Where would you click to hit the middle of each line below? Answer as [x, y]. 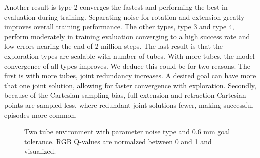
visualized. [40, 151]
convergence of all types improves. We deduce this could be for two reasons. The [127, 65]
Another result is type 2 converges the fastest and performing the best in [116, 7]
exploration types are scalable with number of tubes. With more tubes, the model [129, 55]
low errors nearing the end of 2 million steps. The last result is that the [113, 46]
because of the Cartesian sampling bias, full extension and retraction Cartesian [125, 95]
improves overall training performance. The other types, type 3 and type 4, [119, 26]
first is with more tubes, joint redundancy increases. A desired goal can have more [130, 75]
